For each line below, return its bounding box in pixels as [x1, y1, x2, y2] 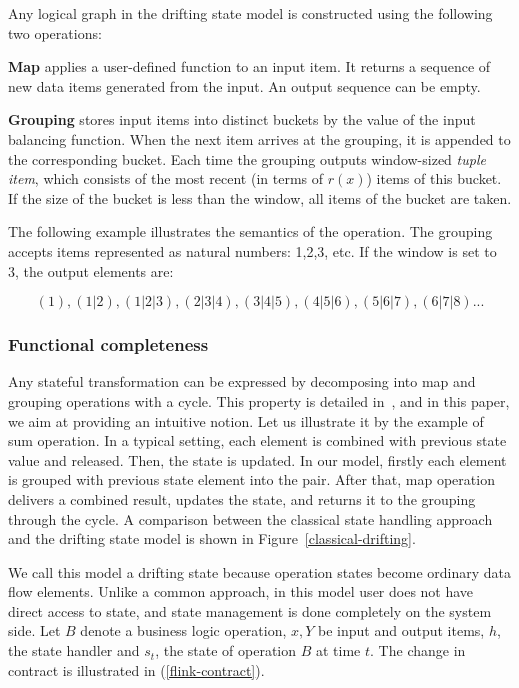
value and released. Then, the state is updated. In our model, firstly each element [8, 449, 507, 470]
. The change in [370, 640, 466, 661]
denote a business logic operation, [80, 620, 287, 641]
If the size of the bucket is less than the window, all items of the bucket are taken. [8, 187, 512, 208]
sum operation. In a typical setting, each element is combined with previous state [8, 430, 507, 451]
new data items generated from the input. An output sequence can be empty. [8, 75, 481, 96]
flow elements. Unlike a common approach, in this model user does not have [8, 581, 474, 602]
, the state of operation [155, 640, 297, 661]
